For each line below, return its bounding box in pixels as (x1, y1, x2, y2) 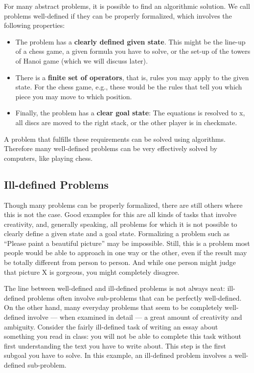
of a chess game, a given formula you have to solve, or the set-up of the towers (15, 46, 251, 56)
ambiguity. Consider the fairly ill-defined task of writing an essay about (4, 321, 218, 331)
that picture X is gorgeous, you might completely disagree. (4, 266, 180, 277)
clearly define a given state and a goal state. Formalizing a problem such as (4, 228, 230, 239)
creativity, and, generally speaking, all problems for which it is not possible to (4, 219, 237, 229)
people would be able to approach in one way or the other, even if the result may (4, 247, 247, 258)
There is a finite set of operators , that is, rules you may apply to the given (15, 72, 249, 82)
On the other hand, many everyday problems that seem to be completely (4, 302, 223, 312)
